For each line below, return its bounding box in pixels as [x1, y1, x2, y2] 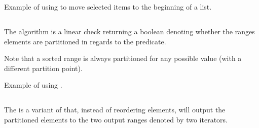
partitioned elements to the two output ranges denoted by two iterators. [4, 114, 228, 124]
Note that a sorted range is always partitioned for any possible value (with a [4, 53, 242, 63]
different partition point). [4, 62, 83, 73]
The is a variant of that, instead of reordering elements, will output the [4, 104, 226, 115]
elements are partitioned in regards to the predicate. [4, 36, 166, 46]
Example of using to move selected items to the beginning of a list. [4, 2, 212, 12]
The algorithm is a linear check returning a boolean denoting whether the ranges [4, 26, 255, 36]
